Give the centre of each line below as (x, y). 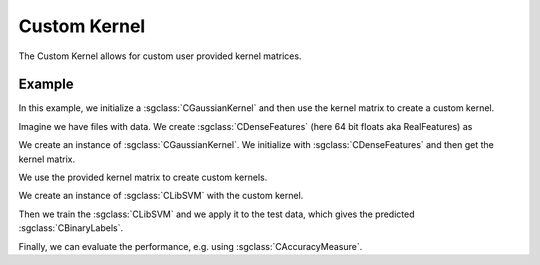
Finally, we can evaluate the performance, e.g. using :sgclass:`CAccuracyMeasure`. (190, 246)
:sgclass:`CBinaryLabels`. (71, 228)
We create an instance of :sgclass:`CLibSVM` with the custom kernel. (161, 196)
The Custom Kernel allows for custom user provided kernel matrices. (160, 56)
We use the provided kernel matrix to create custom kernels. (143, 177)
